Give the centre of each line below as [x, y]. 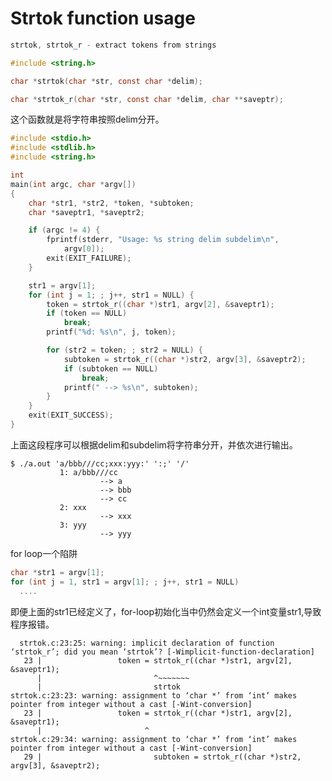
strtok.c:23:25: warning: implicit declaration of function [147, 643]
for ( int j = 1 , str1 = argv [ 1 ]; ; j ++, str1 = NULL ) [125, 582]
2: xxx [73, 507]
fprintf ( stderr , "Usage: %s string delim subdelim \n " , [163, 240]
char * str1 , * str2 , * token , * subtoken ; [111, 203]
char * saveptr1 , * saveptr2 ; [86, 212]
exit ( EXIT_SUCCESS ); [71, 415]
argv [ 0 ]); [84, 249]
